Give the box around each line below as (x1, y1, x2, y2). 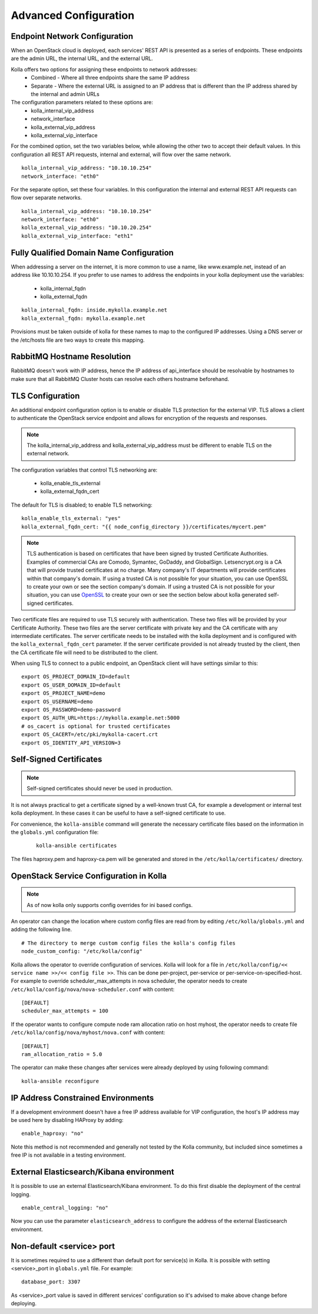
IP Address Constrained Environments (11, 1093, 154, 1103)
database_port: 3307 (21, 1279, 81, 1285)
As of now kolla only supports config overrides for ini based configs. (26, 901, 193, 908)
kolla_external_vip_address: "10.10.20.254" (21, 224, 153, 231)
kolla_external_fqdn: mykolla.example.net (21, 315, 146, 322)
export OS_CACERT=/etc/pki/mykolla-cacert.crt (21, 731, 158, 738)
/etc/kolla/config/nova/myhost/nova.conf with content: (11, 1029, 165, 1036)
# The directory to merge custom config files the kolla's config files (21, 939, 236, 946)
